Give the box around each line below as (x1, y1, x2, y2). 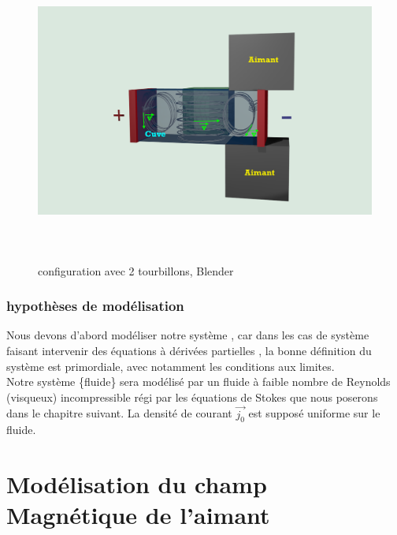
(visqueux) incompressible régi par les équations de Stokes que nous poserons (6, 388, 378, 405)
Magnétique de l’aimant (6, 499, 270, 531)
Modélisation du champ (6, 468, 267, 500)
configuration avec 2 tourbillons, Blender (38, 262, 234, 279)
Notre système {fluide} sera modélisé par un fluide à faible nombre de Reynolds (6, 373, 391, 390)
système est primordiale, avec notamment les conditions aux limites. (6, 357, 335, 374)
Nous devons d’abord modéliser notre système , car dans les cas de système (6, 327, 369, 343)
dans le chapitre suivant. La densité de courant (6, 405, 232, 421)
